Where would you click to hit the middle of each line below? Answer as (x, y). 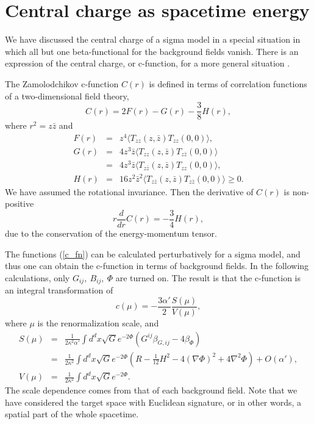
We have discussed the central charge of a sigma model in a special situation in (153, 39)
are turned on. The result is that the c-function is (208, 277)
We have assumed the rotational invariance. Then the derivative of (129, 191)
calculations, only (37, 277)
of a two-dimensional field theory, (67, 95)
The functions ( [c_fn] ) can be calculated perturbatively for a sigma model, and (153, 253)
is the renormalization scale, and (98, 322)
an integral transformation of (59, 290)
